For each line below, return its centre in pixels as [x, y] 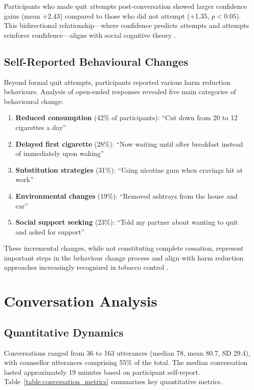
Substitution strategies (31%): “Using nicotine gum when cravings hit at [129, 169]
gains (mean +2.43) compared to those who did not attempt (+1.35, [107, 15]
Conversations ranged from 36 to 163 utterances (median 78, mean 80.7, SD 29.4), [127, 352]
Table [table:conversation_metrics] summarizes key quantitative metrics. [113, 381]
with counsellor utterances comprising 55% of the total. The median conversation [126, 362]
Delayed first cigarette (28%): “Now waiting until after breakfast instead [129, 143]
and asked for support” [50, 231]
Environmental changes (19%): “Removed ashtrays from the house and [127, 195]
